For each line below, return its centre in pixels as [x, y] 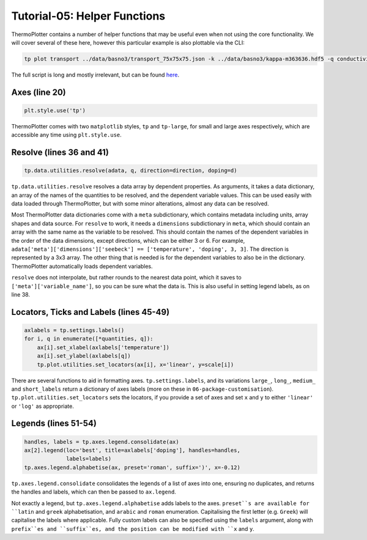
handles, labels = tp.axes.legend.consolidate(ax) [102, 442]
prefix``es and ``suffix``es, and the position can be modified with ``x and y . [133, 528]
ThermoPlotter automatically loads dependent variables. [82, 266]
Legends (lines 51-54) [54, 423]
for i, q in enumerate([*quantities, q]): [89, 339]
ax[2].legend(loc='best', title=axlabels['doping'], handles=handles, [132, 450]
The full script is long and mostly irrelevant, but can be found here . [95, 75]
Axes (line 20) [39, 92]
